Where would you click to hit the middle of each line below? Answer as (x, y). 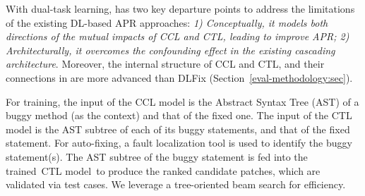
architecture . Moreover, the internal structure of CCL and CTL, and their (165, 64)
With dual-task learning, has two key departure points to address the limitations (180, 8)
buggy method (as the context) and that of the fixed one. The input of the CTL (179, 115)
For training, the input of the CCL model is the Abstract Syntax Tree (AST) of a (182, 101)
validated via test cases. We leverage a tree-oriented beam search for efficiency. (176, 184)
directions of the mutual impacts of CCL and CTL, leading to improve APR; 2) (178, 36)
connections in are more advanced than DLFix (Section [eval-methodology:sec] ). (179, 77)
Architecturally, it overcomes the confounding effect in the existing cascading (170, 50)
